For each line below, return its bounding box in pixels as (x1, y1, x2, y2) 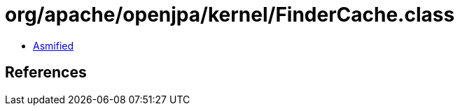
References (5, 64, 87, 82)
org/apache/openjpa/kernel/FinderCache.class (5, 3, 455, 27)
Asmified (33, 39, 74, 52)
